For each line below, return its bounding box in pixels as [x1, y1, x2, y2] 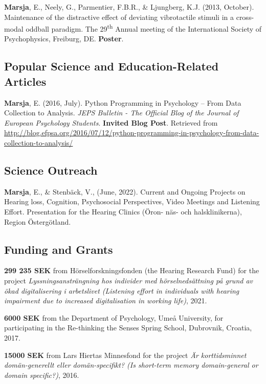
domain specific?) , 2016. [4, 369, 79, 380]
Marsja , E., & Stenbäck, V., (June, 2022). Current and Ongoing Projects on [4, 186, 246, 197]
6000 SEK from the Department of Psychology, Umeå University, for [4, 312, 224, 323]
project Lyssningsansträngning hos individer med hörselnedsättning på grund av [4, 275, 253, 285]
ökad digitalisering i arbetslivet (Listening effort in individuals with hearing [4, 285, 239, 296]
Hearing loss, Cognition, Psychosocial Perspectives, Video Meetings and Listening [4, 196, 260, 207]
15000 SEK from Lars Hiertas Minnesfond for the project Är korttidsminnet [4, 349, 247, 360]
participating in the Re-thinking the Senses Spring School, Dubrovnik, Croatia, [4, 322, 252, 333]
